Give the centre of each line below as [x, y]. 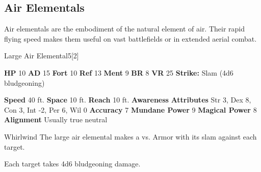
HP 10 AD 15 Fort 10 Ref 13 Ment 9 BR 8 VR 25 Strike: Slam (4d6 [119, 72]
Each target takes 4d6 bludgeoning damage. [72, 164]
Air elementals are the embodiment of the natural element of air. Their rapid [125, 29]
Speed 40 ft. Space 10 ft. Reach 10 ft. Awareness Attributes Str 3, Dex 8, [128, 100]
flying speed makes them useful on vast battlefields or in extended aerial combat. [130, 38]
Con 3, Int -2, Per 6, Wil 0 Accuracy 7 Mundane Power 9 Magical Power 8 [130, 109]
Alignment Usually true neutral [56, 119]
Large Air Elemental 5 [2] [42, 56]
